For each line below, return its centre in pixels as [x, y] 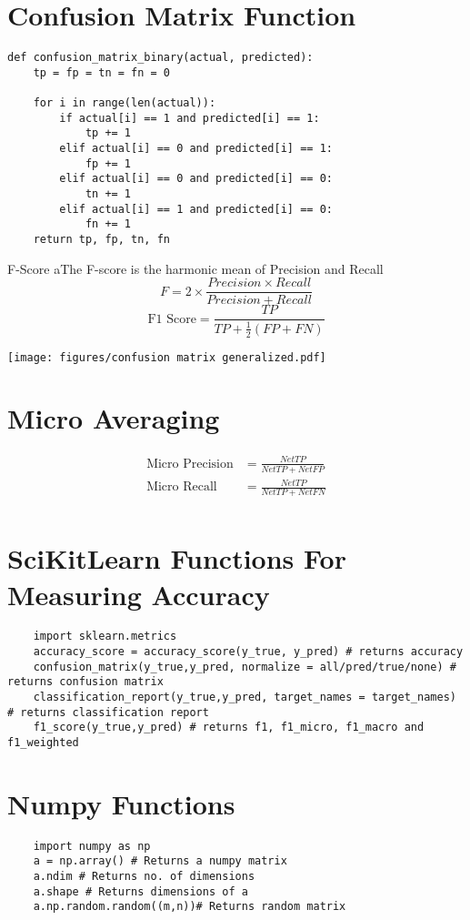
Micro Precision [190, 464]
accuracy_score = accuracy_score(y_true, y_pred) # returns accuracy [248, 652]
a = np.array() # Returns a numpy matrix [160, 861]
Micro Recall [182, 487]
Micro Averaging [114, 418]
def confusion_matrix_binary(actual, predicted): [160, 58]
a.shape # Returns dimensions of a [140, 891]
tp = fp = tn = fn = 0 [101, 72]
